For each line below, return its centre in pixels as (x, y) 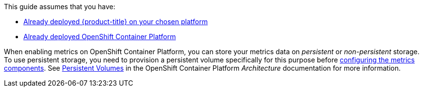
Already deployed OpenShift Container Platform (100, 37)
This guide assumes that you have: (60, 7)
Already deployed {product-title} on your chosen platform (116, 22)
